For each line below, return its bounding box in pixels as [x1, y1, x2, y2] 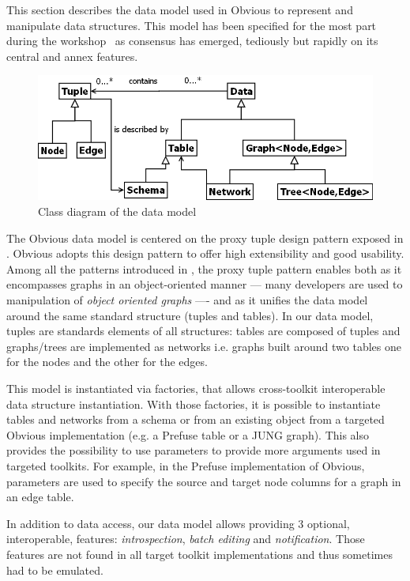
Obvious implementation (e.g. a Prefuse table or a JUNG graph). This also [6, 426, 370, 443]
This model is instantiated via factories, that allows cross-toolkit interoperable [6, 380, 386, 396]
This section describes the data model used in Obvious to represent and [6, 2, 353, 17]
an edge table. [6, 489, 74, 505]
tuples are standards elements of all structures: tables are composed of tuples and [6, 323, 401, 339]
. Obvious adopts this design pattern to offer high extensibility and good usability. [6, 245, 404, 262]
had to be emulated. [6, 561, 103, 578]
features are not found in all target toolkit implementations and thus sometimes [6, 545, 393, 562]
